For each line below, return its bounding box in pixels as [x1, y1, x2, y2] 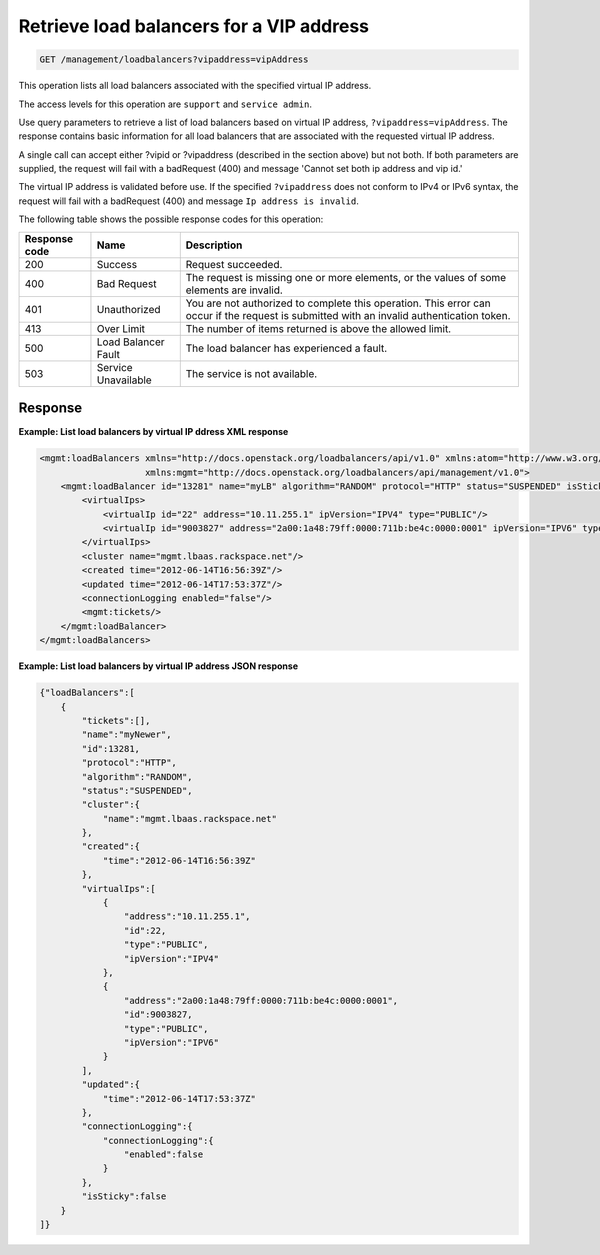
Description [185, 238, 243, 252]
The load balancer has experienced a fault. [185, 341, 388, 355]
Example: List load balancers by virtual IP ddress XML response [18, 426, 289, 438]
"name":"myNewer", [81, 729, 172, 740]
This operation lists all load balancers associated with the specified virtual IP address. [18, 80, 372, 92]
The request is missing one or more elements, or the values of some [185, 270, 507, 284]
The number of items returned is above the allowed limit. [185, 321, 452, 335]
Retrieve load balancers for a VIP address [18, 15, 370, 37]
